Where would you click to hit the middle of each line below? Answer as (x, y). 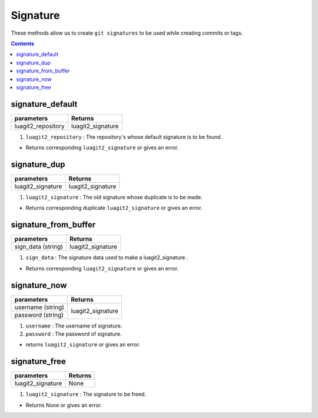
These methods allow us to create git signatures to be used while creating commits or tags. (127, 33)
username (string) (39, 307)
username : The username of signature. (74, 326)
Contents (23, 44)
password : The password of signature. (74, 334)
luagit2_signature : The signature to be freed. (86, 394)
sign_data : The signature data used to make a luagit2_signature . (107, 258)
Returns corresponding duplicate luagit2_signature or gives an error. (114, 208)
